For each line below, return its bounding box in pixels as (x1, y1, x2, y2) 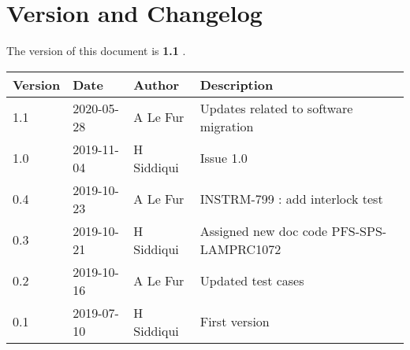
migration (199, 116, 254, 135)
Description (199, 75, 274, 94)
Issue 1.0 (199, 149, 248, 168)
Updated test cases (199, 271, 304, 290)
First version (199, 312, 270, 331)
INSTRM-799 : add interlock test (199, 190, 383, 208)
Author (133, 75, 180, 94)
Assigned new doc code (199, 221, 328, 240)
